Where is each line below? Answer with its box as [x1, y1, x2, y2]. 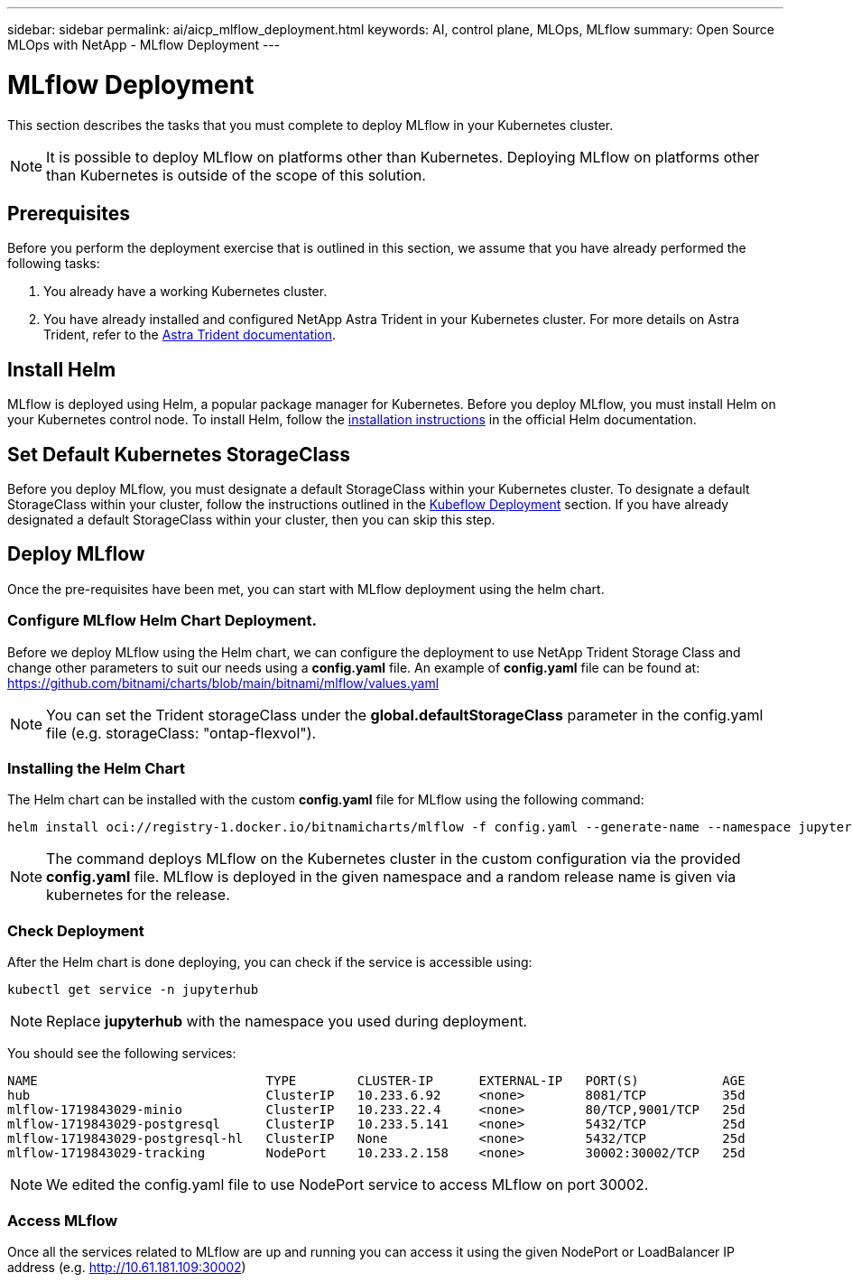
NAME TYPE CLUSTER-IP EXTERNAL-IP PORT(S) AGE [7, 1073, 745, 1089]
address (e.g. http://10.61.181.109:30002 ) [7, 1259, 246, 1275]
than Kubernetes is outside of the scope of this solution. [46, 165, 426, 184]
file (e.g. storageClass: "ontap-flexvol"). [46, 723, 317, 742]
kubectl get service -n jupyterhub [7, 982, 259, 998]
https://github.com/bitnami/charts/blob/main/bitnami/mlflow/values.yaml [7, 674, 440, 691]
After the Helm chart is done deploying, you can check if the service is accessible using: [7, 954, 532, 971]
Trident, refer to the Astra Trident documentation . [43, 327, 337, 343]
